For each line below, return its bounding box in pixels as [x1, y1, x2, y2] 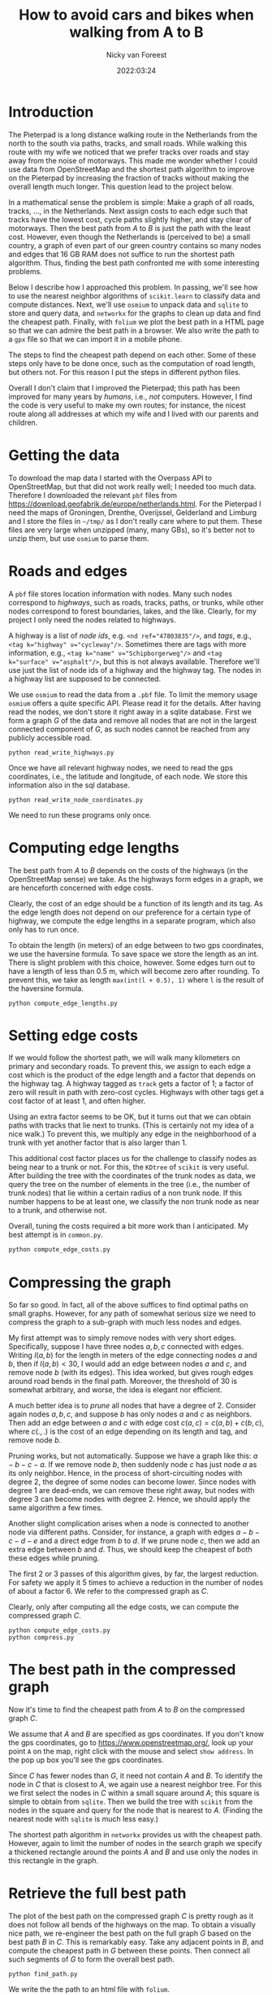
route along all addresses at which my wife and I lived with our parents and [8, 408, 259, 418]
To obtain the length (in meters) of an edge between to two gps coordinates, [8, 940, 264, 949]
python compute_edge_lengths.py [8, 999, 118, 1007]
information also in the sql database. [8, 779, 130, 790]
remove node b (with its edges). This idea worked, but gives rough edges [8, 1368, 254, 1377]
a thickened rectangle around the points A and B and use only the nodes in [8, 1847, 258, 1857]
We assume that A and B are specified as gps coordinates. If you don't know [8, 1729, 264, 1739]
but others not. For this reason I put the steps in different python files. [8, 367, 241, 377]
